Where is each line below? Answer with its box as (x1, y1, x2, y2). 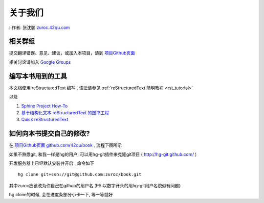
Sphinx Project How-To (21, 103, 68, 109)
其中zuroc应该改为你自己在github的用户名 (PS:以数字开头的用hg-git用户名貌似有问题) (9, 182, 181, 188)
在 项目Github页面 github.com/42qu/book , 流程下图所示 (9, 142, 122, 148)
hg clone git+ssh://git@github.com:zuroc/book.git (18, 172, 142, 178)
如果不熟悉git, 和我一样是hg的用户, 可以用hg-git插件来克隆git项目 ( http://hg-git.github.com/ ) (9, 151, 197, 157)
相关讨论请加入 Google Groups (9, 59, 71, 65)
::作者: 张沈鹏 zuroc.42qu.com (9, 25, 70, 30)
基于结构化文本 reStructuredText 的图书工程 (21, 109, 110, 115)
